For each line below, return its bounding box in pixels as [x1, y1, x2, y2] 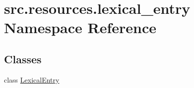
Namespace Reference [4, 17, 156, 38]
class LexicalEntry [4, 74, 60, 85]
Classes [4, 51, 42, 66]
